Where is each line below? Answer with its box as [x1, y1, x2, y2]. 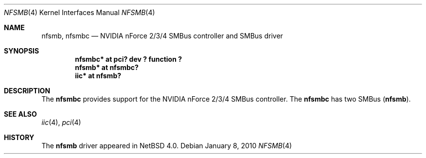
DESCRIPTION [4, 87, 51, 95]
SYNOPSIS [4, 47, 39, 55]
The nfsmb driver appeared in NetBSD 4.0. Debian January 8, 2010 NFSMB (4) [41, 141, 292, 150]
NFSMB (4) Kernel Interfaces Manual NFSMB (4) [4, 8, 155, 17]
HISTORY [4, 133, 35, 141]
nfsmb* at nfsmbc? [75, 63, 139, 71]
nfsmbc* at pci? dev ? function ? [75, 55, 182, 63]
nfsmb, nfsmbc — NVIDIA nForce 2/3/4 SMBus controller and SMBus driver [41, 32, 283, 40]
